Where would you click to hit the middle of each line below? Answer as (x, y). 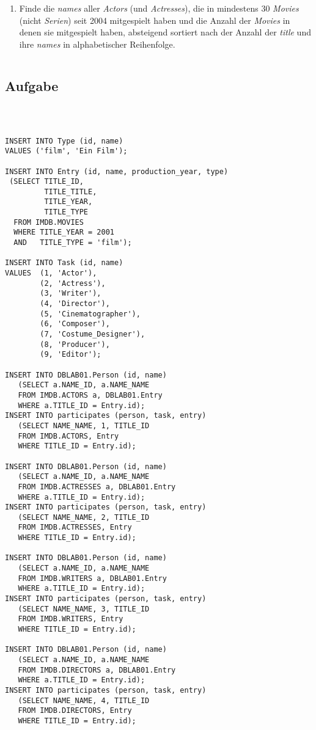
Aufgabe (32, 85)
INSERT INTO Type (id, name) (64, 141)
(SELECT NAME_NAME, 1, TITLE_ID (84, 425)
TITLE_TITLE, (71, 192)
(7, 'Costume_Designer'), (93, 334)
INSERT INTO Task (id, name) (64, 263)
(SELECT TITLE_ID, (46, 182)
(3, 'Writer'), (71, 294)
